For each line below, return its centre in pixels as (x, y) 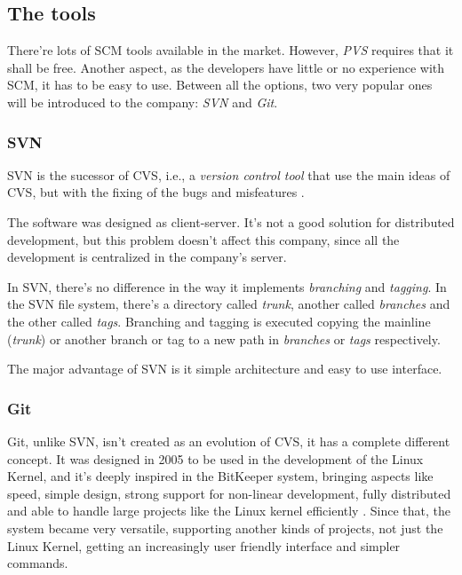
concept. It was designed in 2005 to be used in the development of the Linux (215, 458)
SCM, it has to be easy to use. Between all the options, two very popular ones (220, 85)
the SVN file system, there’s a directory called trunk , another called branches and (229, 304)
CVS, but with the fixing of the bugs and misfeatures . (156, 192)
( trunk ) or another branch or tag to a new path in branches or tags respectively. (224, 339)
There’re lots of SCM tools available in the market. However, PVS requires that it (231, 50)
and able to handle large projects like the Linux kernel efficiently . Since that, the (229, 511)
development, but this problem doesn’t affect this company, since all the (203, 239)
